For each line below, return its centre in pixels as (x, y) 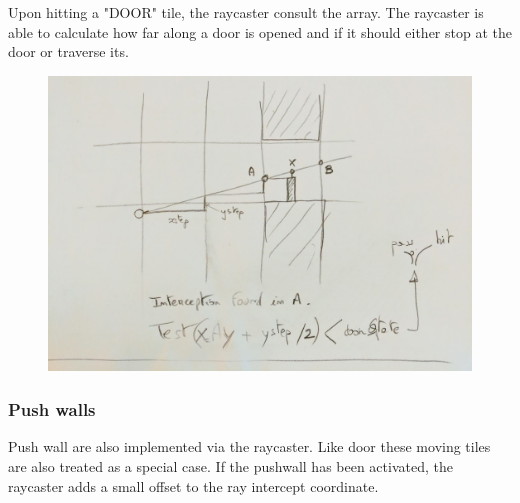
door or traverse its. (68, 51)
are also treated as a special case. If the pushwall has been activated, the (230, 466)
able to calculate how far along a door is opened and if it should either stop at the (260, 31)
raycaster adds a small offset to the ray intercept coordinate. (193, 485)
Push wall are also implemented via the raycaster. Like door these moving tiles (249, 446)
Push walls (52, 409)
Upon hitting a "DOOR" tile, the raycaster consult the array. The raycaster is (246, 12)
